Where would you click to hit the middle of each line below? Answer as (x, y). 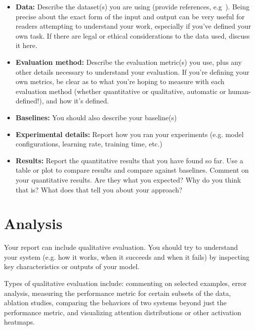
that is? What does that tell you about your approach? (99, 189)
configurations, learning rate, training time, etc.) (89, 144)
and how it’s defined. (78, 101)
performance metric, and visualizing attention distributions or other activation (123, 312)
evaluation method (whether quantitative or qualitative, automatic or (121, 91)
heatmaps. (20, 322)
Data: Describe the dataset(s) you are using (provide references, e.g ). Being (132, 6)
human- (239, 91)
